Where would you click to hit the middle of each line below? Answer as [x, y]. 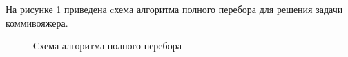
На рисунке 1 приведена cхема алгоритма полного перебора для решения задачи [174, 9]
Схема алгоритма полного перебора [107, 46]
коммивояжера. [37, 22]
